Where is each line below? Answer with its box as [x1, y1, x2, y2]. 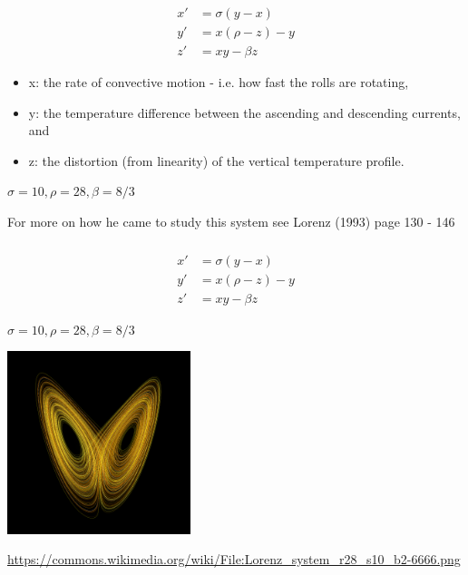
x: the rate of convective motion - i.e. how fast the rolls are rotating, [28, 73, 409, 92]
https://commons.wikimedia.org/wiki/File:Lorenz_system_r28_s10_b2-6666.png [7, 550, 461, 569]
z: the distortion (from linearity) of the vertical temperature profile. [28, 151, 405, 170]
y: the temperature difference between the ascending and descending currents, [28, 102, 461, 122]
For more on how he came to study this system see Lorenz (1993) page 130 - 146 [7, 211, 455, 230]
